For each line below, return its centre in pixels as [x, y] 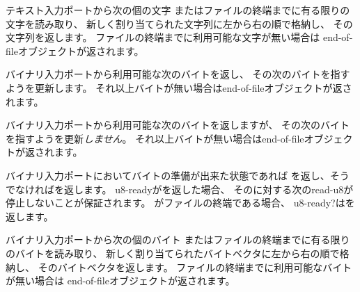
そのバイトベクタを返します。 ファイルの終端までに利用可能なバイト [195, 267]
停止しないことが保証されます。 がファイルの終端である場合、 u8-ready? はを [180, 203]
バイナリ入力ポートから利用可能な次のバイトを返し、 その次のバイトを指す [178, 74]
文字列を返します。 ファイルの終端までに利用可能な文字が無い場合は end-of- [179, 37]
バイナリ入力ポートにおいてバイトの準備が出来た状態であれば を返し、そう [178, 175]
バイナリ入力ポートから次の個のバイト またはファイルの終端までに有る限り [178, 240]
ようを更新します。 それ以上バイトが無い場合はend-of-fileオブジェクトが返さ [179, 87]
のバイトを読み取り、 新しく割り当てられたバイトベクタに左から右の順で [173, 253]
